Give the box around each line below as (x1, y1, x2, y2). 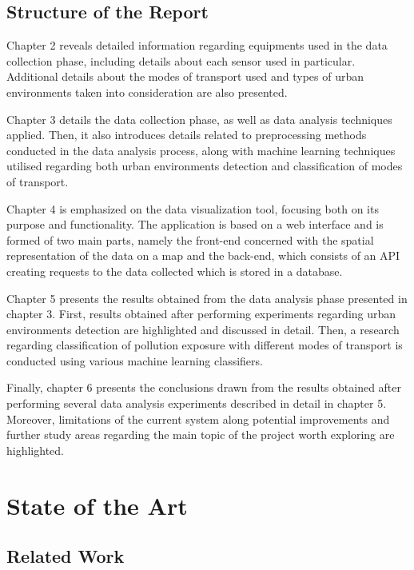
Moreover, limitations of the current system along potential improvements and (6, 410, 390, 427)
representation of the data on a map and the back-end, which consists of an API (6, 247, 400, 264)
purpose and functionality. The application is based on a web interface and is (6, 216, 384, 233)
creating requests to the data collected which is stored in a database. (6, 262, 343, 279)
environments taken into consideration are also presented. (6, 83, 288, 100)
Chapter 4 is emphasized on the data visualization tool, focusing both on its (6, 200, 379, 217)
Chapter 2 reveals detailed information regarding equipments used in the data (6, 37, 388, 54)
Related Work (6, 544, 125, 568)
